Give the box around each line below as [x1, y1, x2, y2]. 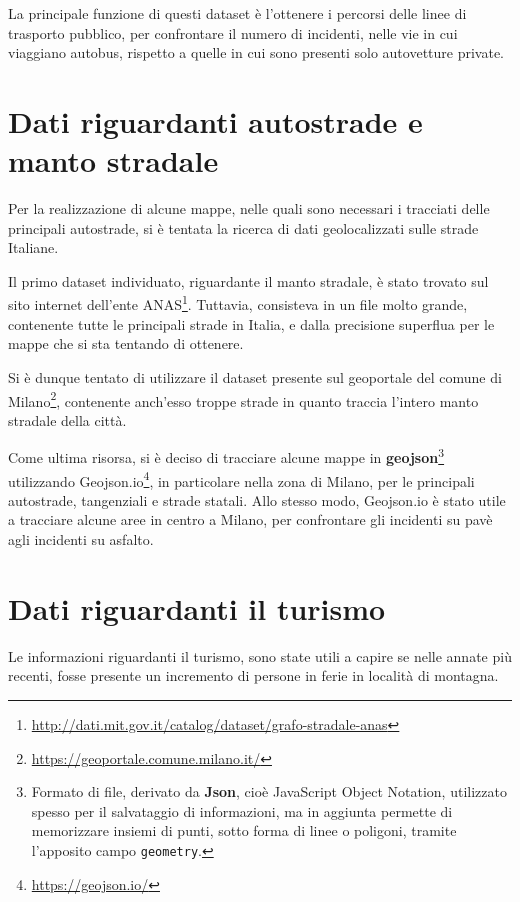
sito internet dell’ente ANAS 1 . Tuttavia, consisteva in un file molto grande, [8, 291, 468, 315]
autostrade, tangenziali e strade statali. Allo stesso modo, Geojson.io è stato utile [8, 489, 506, 510]
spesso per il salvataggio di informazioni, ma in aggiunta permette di [31, 800, 453, 821]
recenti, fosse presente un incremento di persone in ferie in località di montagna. [8, 665, 499, 686]
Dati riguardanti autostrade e [8, 100, 423, 141]
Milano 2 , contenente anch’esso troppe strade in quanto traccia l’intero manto [8, 387, 479, 411]
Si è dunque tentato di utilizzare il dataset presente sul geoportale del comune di [8, 366, 502, 387]
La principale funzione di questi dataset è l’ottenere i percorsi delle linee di [8, 3, 467, 23]
